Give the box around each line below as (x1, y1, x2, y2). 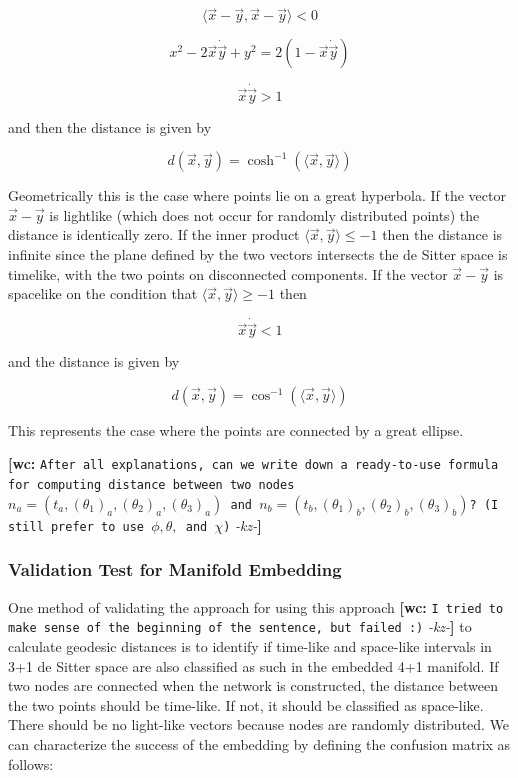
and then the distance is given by (8, 116, 212, 137)
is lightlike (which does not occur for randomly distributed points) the (49, 204, 480, 225)
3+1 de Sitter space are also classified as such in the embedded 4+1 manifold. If (8, 655, 499, 676)
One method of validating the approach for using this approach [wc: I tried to (8, 596, 504, 617)
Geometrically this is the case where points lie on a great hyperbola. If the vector (8, 185, 506, 206)
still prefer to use (8, 519, 145, 534)
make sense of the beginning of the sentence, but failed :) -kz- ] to (8, 616, 472, 637)
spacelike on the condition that (8, 283, 198, 304)
